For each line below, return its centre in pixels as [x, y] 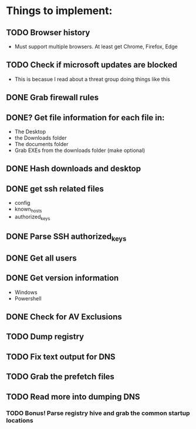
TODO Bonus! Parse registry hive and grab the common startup [98, 413]
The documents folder [41, 144]
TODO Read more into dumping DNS [73, 396]
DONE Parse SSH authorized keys [66, 237]
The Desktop [30, 132]
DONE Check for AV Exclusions [64, 317]
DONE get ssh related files [55, 189]
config [22, 203]
